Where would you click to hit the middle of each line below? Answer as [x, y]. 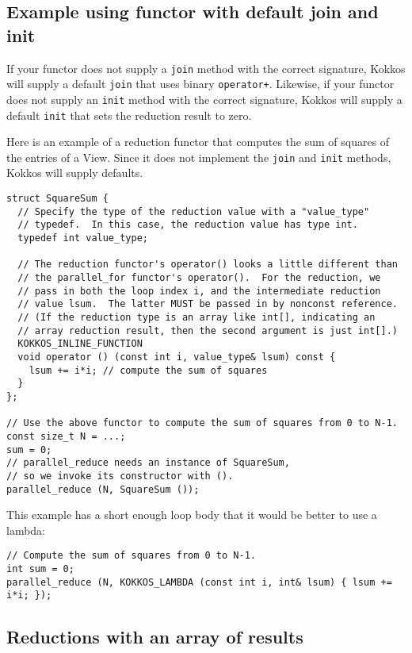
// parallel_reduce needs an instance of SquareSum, [148, 463]
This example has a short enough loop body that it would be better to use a [192, 515]
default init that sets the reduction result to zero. [129, 115]
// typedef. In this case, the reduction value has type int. [188, 225]
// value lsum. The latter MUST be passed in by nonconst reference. [208, 304]
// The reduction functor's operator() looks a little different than [208, 265]
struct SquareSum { [57, 199]
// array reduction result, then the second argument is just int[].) [208, 330]
